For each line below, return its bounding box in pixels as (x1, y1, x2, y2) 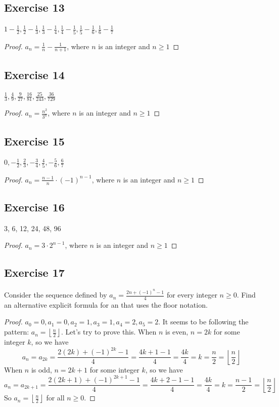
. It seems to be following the (158, 316, 249, 327)
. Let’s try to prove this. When (61, 326, 157, 337)
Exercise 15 (4, 133, 65, 149)
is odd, (31, 364, 52, 375)
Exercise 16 (4, 199, 65, 214)
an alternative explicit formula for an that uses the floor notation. (4, 299, 208, 310)
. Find (237, 289, 256, 300)
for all (46, 392, 65, 403)
